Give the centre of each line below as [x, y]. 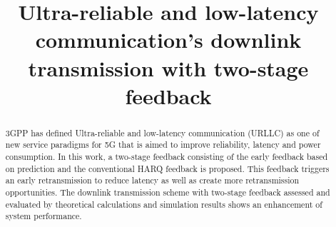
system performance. [44, 216]
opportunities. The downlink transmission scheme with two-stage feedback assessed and [168, 192]
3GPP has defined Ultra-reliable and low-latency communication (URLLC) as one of [162, 132]
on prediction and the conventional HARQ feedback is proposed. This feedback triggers [167, 168]
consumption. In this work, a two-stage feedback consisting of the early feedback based [167, 157]
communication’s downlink [168, 40]
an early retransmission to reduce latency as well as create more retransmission [152, 180]
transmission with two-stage [168, 67]
